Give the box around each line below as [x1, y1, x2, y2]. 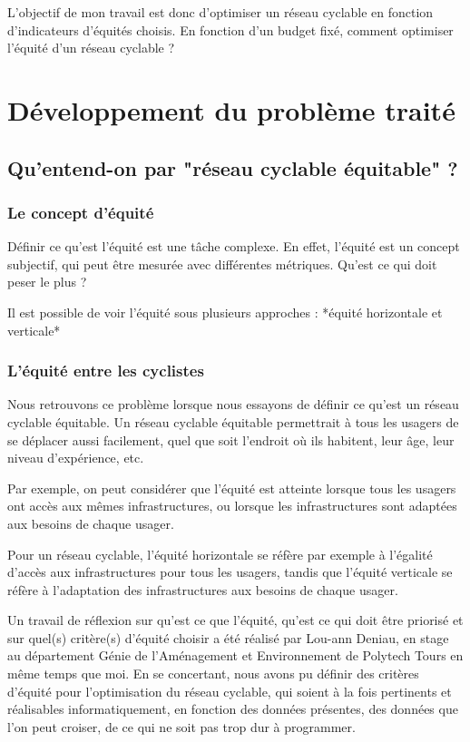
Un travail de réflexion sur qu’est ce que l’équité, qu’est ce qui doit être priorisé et [7, 610, 464, 630]
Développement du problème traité [7, 91, 455, 128]
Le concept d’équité [7, 200, 154, 223]
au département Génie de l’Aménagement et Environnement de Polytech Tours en [7, 646, 464, 665]
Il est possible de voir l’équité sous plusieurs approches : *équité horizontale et [7, 302, 443, 321]
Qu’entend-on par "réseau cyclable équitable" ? [7, 153, 458, 181]
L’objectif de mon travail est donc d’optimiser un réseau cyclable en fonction [7, 3, 434, 21]
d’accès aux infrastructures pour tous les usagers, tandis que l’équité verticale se [7, 562, 453, 581]
